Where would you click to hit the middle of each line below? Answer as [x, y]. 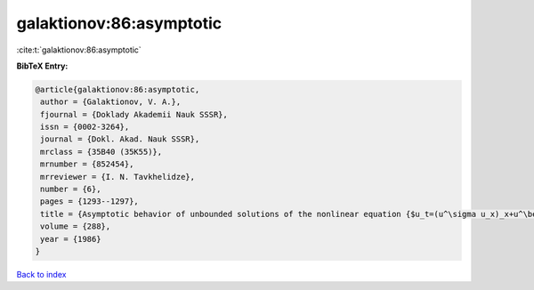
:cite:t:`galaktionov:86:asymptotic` [79, 50]
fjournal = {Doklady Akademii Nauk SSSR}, [134, 114]
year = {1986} [71, 239]
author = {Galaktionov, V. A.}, [111, 102]
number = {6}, [71, 189]
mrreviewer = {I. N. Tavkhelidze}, [118, 177]
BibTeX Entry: [42, 66]
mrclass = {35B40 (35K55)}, [101, 152]
